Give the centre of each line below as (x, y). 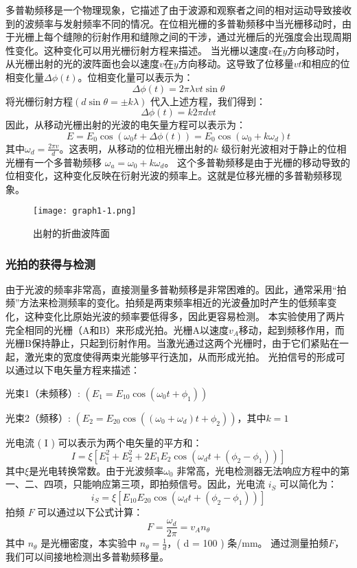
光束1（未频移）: (43, 393)
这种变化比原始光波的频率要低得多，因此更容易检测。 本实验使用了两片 (185, 316)
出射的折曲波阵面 (71, 233)
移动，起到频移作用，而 (291, 329)
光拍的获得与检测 (50, 263)
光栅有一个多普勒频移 (54, 162)
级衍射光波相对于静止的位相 (284, 148)
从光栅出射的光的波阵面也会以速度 (82, 64)
